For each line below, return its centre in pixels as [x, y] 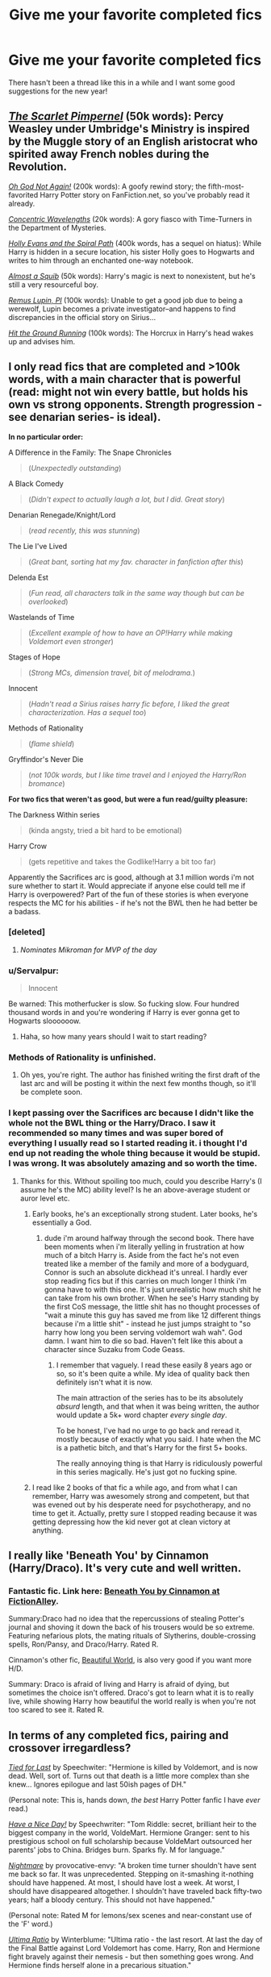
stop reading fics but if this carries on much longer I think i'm [146, 1280]
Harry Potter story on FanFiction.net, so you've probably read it [145, 194]
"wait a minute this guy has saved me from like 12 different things [152, 1315]
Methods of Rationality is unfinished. [82, 1058]
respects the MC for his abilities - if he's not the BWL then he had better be [133, 903]
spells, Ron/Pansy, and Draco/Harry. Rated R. [83, 1644]
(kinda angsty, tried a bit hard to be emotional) [105, 830]
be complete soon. [51, 1092]
